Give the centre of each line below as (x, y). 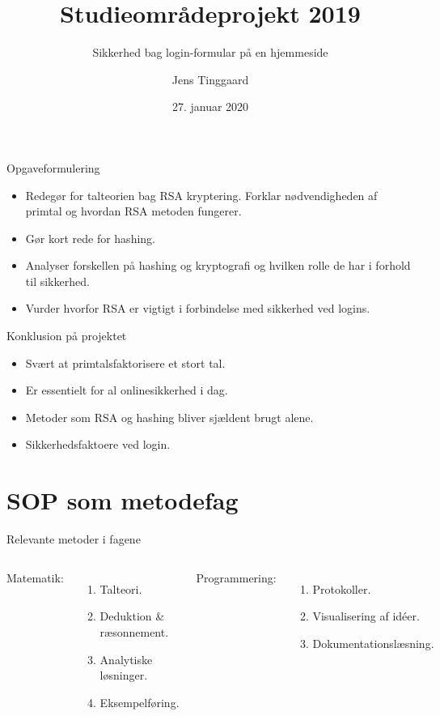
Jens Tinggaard (210, 79)
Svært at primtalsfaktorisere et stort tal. (125, 362)
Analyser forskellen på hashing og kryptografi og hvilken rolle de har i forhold (218, 265)
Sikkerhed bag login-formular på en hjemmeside (210, 52)
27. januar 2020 (210, 107)
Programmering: (236, 577)
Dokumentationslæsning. (373, 643)
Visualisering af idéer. (366, 616)
